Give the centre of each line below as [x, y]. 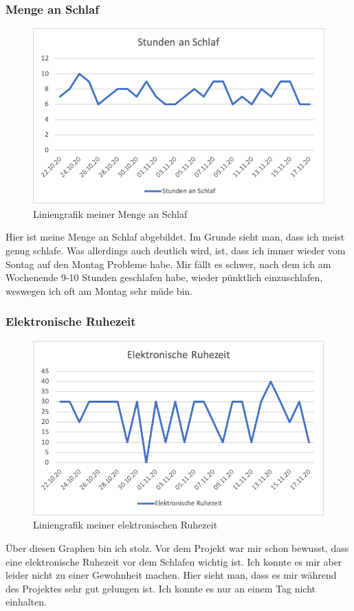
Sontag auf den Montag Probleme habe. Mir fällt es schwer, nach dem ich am [168, 264]
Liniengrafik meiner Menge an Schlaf [110, 213]
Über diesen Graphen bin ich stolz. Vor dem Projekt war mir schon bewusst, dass [177, 547]
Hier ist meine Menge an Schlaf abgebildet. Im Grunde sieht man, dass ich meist [175, 237]
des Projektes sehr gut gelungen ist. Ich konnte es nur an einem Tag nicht [161, 588]
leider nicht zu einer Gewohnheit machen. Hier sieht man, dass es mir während [171, 575]
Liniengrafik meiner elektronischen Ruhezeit [125, 525]
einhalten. [26, 602]
